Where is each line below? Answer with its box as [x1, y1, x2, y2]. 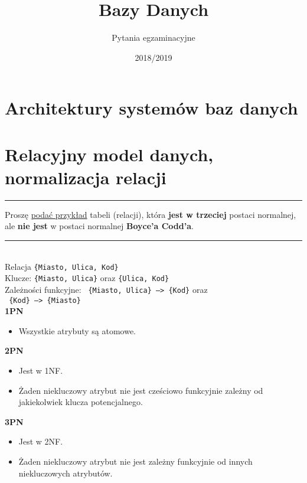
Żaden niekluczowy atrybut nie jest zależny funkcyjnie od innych [18, 455, 253, 467]
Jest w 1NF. [18, 364, 63, 376]
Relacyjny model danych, [5, 142, 214, 166]
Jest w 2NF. [18, 435, 63, 448]
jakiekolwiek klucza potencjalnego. [18, 396, 143, 408]
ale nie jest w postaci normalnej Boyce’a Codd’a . [5, 220, 194, 232]
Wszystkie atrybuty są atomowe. [18, 324, 136, 337]
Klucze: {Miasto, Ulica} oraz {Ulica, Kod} [5, 272, 169, 284]
